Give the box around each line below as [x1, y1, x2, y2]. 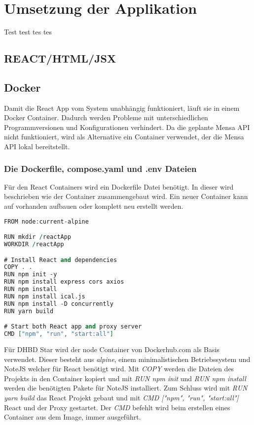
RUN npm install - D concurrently [4, 300, 113, 307]
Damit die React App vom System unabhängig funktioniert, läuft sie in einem [4, 102, 240, 113]
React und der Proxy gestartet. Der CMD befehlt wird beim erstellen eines [4, 402, 230, 412]
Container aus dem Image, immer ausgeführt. [4, 412, 141, 422]
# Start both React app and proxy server [4, 323, 142, 330]
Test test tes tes [4, 27, 52, 37]
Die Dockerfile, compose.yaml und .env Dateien [4, 162, 197, 174]
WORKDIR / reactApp [4, 241, 64, 248]
